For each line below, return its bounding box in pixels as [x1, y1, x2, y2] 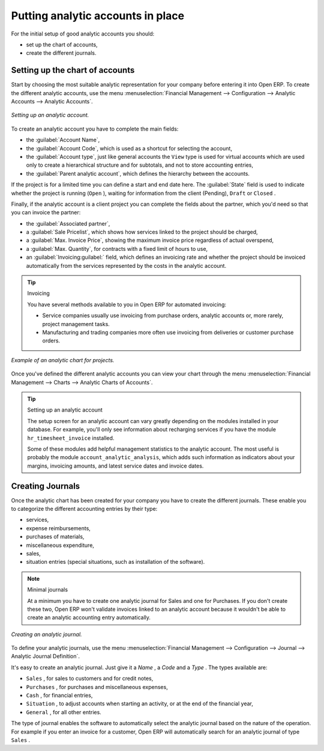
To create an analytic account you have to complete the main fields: [11, 125, 179, 132]
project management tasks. [42, 320, 110, 327]
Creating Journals [11, 481, 80, 491]
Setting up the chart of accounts [11, 65, 135, 75]
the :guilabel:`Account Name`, [26, 136, 100, 144]
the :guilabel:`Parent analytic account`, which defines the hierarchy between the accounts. [26, 170, 250, 177]
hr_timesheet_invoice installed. [27, 434, 115, 442]
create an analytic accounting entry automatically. [27, 614, 151, 621]
